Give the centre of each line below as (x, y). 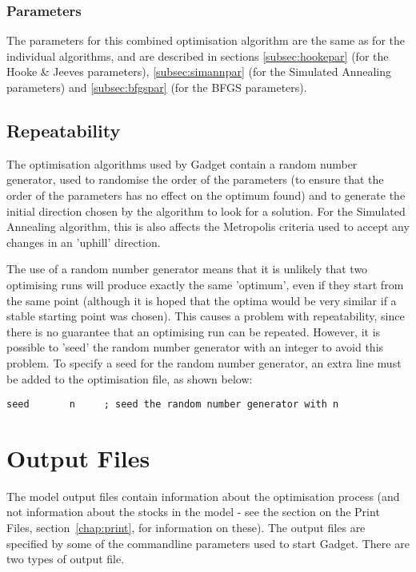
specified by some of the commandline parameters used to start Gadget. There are (208, 543)
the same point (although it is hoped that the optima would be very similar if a (202, 300)
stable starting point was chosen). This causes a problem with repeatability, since (206, 316)
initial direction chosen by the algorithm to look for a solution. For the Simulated (206, 211)
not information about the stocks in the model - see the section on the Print (193, 512)
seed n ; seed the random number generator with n (173, 405)
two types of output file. (66, 559)
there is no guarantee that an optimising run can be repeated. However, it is (194, 331)
